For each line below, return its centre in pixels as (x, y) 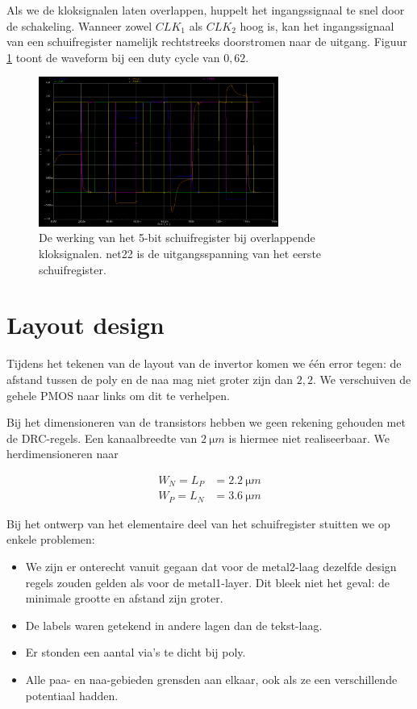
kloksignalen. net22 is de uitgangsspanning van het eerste (180, 254)
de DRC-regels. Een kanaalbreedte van (102, 438)
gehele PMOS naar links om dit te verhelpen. (118, 395)
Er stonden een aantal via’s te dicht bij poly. (136, 652)
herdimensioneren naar (63, 454)
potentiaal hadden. (72, 695)
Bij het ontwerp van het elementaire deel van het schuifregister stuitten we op (198, 523)
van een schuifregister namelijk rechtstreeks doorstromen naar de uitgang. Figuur (207, 42)
